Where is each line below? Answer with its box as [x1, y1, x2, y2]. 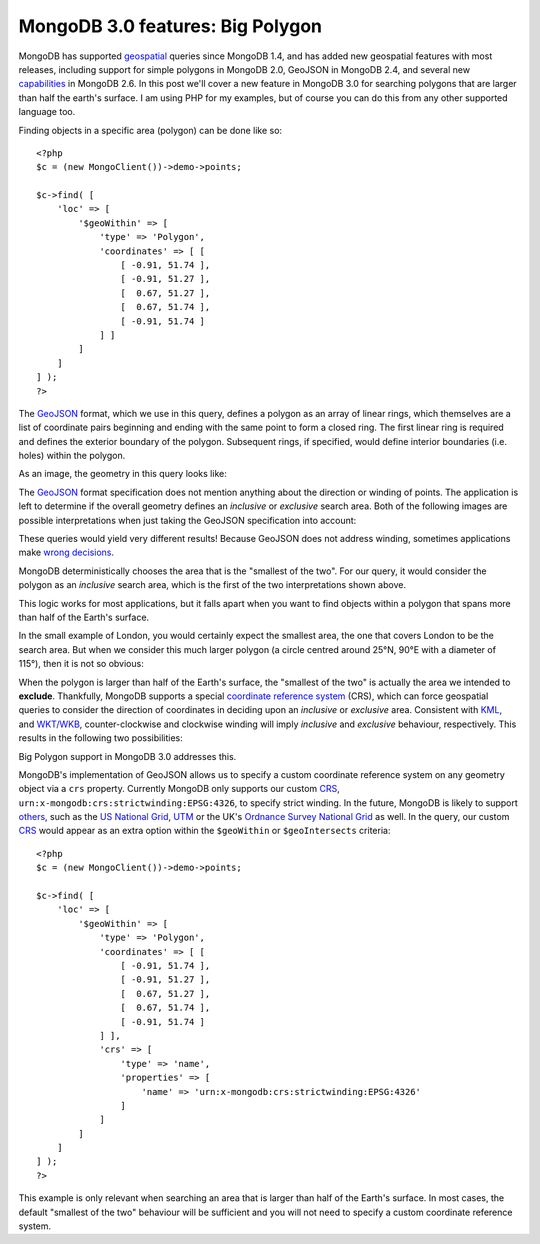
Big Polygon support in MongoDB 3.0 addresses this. [18, 750, 237, 762]
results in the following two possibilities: [18, 732, 184, 744]
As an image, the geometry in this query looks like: [18, 468, 227, 480]
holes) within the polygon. [18, 450, 126, 462]
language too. [18, 106, 76, 118]
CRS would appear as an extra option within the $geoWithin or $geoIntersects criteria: [18, 825, 391, 837]
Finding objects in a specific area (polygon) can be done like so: [18, 124, 283, 136]
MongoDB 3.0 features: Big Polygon [18, 15, 322, 37]
